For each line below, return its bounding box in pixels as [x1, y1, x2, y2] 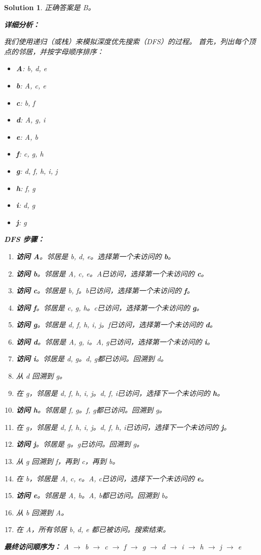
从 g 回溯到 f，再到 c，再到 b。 [16, 456, 120, 467]
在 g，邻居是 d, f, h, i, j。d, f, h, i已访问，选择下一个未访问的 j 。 [16, 421, 231, 432]
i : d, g [16, 200, 35, 210]
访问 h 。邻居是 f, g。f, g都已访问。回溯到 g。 [16, 405, 166, 415]
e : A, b [16, 131, 38, 142]
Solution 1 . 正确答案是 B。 [4, 2, 95, 12]
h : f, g [16, 182, 36, 193]
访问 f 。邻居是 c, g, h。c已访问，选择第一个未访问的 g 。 [16, 302, 204, 313]
